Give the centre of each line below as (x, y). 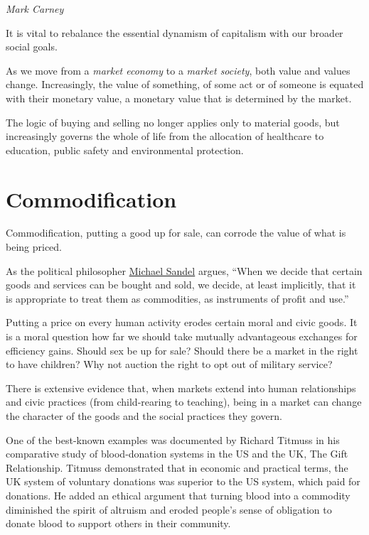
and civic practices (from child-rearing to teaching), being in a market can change (184, 402)
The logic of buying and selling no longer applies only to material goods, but (173, 122)
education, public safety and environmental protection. (125, 150)
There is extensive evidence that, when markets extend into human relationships (181, 388)
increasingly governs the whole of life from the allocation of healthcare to (165, 136)
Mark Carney (35, 9)
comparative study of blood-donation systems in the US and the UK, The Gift (177, 454)
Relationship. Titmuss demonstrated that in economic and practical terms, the (177, 467)
